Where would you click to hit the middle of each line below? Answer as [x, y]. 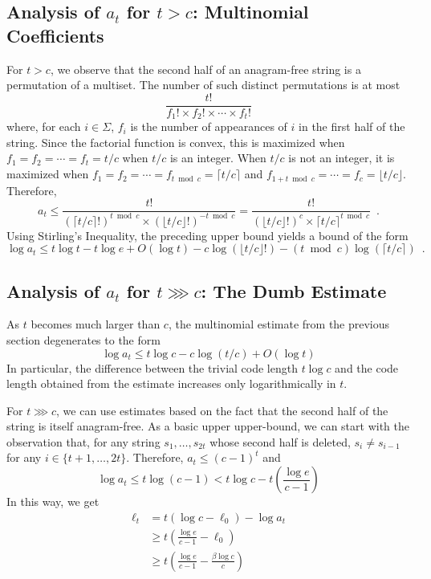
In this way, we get [53, 502]
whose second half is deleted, [280, 441]
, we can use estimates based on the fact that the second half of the [222, 410]
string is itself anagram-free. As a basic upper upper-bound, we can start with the [208, 426]
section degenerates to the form [83, 339]
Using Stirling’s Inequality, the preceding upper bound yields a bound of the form [207, 235]
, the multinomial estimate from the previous [279, 324]
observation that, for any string [83, 441]
